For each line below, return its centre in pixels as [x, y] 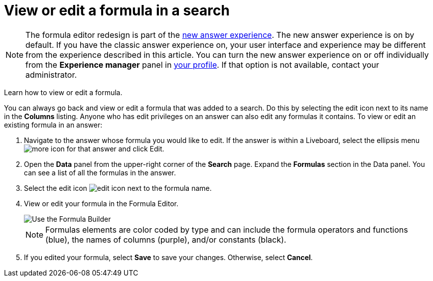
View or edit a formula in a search [117, 10]
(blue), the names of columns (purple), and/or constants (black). [166, 239]
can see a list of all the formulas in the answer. [100, 172]
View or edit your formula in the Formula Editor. [101, 203]
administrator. [51, 74]
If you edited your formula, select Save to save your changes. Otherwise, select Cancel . [168, 257]
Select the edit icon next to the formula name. [118, 188]
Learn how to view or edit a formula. [63, 92]
